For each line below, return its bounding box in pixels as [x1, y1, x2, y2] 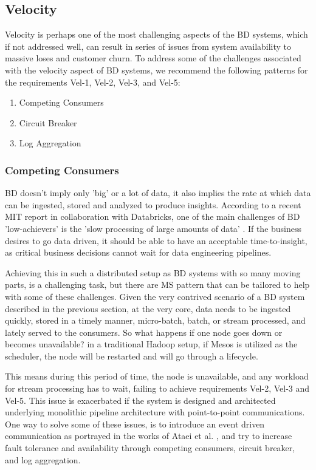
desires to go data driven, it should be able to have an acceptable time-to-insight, [5, 234, 307, 247]
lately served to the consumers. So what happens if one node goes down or [5, 325, 283, 338]
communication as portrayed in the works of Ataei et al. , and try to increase [5, 429, 292, 442]
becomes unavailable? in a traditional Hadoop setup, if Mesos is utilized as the [5, 338, 298, 350]
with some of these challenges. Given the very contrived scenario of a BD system [5, 290, 305, 302]
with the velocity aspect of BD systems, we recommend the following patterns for [5, 63, 308, 76]
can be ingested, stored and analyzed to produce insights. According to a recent [5, 198, 301, 211]
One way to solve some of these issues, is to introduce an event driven [5, 417, 265, 430]
